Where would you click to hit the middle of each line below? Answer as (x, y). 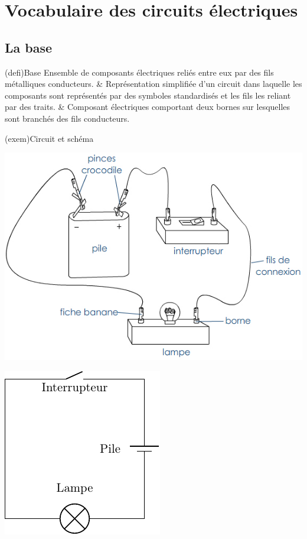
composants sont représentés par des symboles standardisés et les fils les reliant (148, 95)
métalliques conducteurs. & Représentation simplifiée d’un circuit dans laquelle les (153, 84)
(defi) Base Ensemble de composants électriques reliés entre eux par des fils (139, 72)
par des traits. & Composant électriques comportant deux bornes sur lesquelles (148, 107)
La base (29, 47)
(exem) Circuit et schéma (49, 138)
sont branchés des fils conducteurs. (67, 118)
